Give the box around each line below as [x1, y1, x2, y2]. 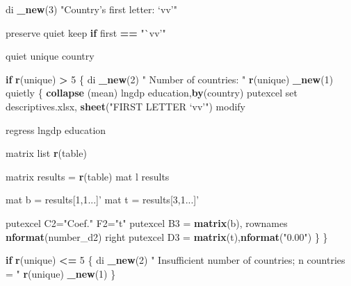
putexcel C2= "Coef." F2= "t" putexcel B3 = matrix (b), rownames [6, 215, 288, 230]
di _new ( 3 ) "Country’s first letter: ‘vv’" [6, 2, 177, 16]
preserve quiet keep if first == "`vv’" [6, 25, 166, 40]
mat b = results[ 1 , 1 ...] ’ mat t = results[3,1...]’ [6, 192, 199, 207]
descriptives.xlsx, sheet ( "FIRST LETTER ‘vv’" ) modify [6, 99, 245, 113]
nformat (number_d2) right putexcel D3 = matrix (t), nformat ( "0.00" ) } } [6, 229, 328, 244]
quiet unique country [6, 49, 95, 63]
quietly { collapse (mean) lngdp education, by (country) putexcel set [6, 85, 297, 100]
